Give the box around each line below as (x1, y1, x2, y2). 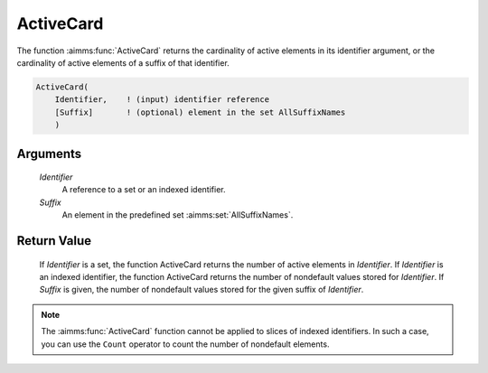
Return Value (16, 233, 92, 248)
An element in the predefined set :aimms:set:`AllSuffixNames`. (61, 210, 294, 220)
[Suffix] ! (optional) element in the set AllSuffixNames (54, 107, 346, 117)
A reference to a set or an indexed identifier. (61, 184, 226, 195)
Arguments (16, 145, 82, 162)
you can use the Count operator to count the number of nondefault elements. (41, 339, 330, 350)
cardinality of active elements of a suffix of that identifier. (16, 57, 230, 68)
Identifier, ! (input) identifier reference (54, 95, 270, 105)
